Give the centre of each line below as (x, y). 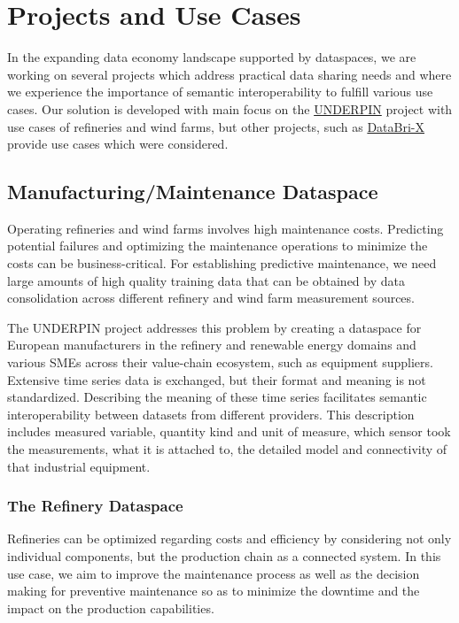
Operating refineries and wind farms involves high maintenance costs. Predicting (226, 228)
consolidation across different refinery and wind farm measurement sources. (211, 298)
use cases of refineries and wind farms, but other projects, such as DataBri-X (216, 126)
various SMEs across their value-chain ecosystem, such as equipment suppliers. (220, 362)
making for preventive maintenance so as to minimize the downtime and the (214, 591)
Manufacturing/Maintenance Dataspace (193, 192)
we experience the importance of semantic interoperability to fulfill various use (220, 92)
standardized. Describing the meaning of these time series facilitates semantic (217, 397)
